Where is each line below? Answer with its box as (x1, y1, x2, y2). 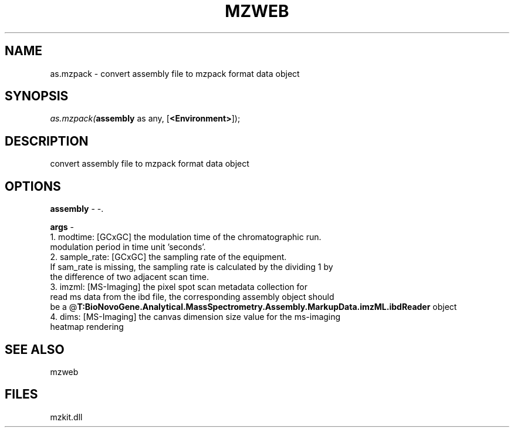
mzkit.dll (50, 411, 83, 422)
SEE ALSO (5, 342, 65, 357)
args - (50, 222, 74, 232)
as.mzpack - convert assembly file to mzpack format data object (50, 68, 300, 79)
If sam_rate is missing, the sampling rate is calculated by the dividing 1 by (50, 262, 333, 272)
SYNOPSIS (5, 89, 69, 104)
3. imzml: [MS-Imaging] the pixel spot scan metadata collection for (50, 282, 308, 292)
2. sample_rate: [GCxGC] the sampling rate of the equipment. (50, 252, 287, 262)
